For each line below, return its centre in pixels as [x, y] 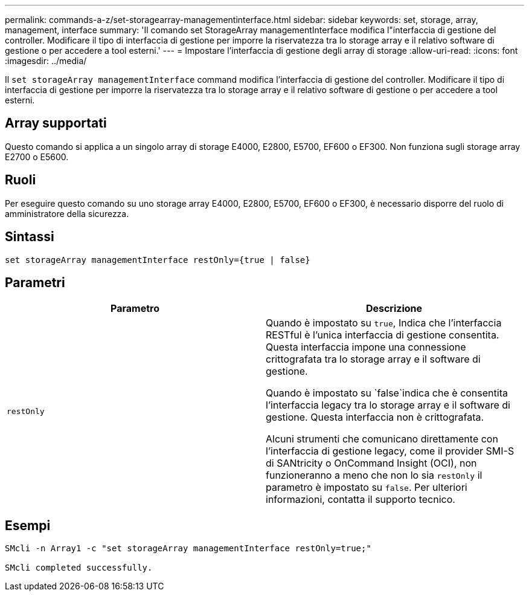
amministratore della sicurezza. [67, 213]
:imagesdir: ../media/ [46, 61]
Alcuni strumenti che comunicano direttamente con [382, 439]
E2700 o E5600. [37, 157]
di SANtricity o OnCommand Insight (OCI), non [371, 463]
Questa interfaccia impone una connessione [366, 347]
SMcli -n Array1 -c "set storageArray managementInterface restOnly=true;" [188, 549]
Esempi [28, 525]
